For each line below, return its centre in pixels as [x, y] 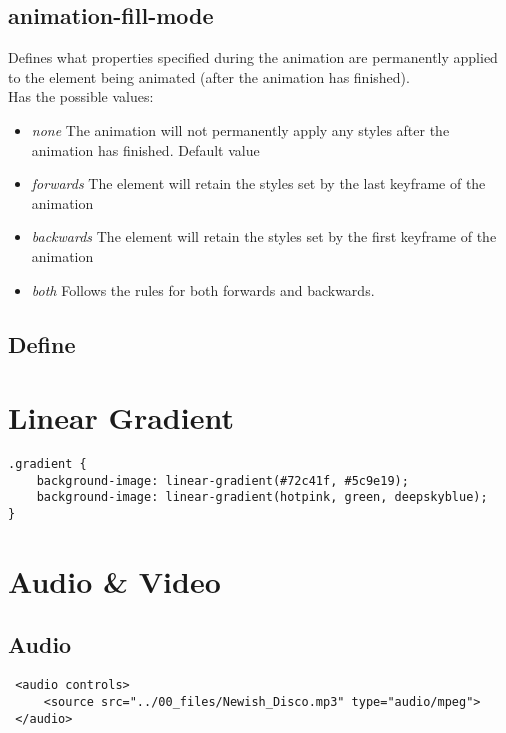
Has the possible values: [81, 96]
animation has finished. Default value [145, 149]
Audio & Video [114, 580]
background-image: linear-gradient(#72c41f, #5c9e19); [222, 480]
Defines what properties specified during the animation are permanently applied [253, 57]
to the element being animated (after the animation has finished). [209, 76]
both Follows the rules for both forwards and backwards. [203, 289]
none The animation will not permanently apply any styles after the [240, 129]
